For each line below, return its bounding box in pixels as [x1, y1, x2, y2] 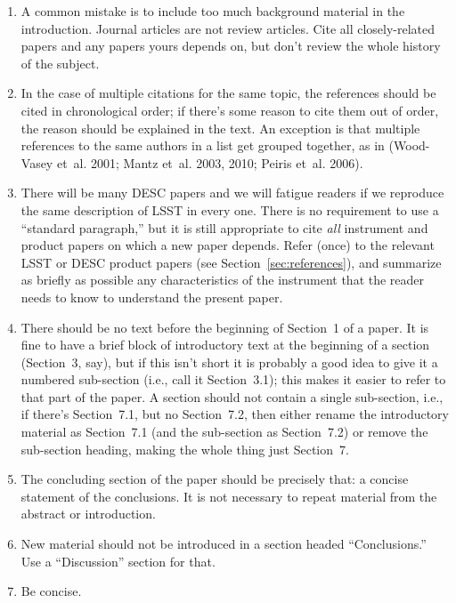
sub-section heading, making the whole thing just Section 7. [20, 439, 349, 458]
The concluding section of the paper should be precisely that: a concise [20, 470, 409, 488]
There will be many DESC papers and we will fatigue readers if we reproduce [20, 183, 444, 202]
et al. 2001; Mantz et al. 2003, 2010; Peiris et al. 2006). [56, 153, 363, 172]
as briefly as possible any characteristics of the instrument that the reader [20, 270, 425, 289]
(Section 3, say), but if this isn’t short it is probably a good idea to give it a [20, 352, 438, 371]
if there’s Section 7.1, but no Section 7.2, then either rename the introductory [20, 405, 449, 423]
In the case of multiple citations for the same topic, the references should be [20, 84, 436, 102]
